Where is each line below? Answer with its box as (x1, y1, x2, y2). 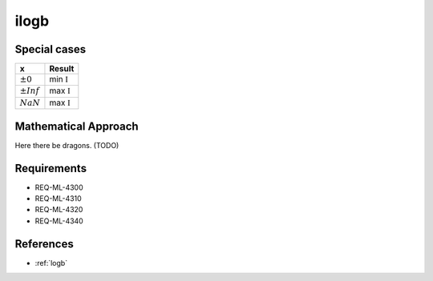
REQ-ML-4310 (34, 194, 82, 203)
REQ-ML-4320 (34, 205, 83, 215)
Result (49, 63, 75, 74)
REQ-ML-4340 (34, 216, 83, 226)
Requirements (14, 161, 87, 175)
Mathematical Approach (14, 119, 140, 133)
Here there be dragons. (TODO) (14, 140, 119, 150)
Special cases (14, 42, 87, 56)
